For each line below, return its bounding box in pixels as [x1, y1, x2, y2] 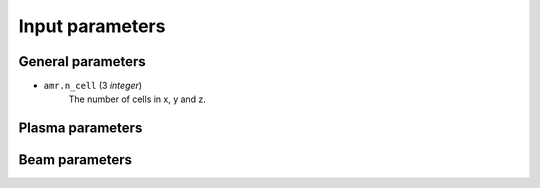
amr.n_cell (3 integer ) [43, 80, 143, 92]
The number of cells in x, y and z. [68, 93, 207, 105]
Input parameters [18, 15, 166, 37]
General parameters [18, 53, 147, 70]
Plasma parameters [18, 120, 143, 137]
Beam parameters [18, 151, 133, 169]
